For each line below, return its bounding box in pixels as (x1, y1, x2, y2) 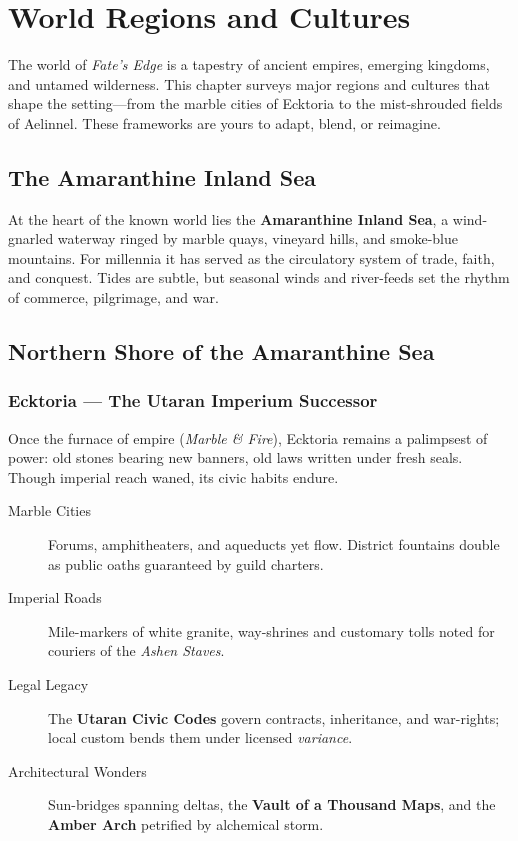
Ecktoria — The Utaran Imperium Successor (8, 388, 378, 413)
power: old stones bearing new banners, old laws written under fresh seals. (8, 447, 463, 468)
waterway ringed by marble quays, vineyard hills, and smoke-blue (57, 228, 459, 249)
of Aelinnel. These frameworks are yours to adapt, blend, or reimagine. (8, 112, 441, 133)
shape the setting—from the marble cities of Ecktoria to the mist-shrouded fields (8, 93, 503, 114)
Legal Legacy (8, 674, 89, 695)
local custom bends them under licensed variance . (48, 727, 353, 748)
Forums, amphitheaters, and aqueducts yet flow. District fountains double (48, 534, 500, 555)
